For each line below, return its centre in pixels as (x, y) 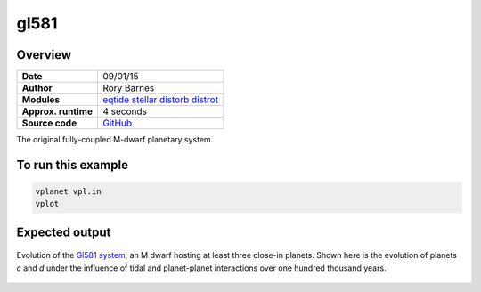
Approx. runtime (57, 111)
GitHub (118, 123)
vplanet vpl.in (68, 192)
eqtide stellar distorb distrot (160, 100)
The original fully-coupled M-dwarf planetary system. (115, 140)
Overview (44, 55)
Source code (49, 123)
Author (37, 88)
